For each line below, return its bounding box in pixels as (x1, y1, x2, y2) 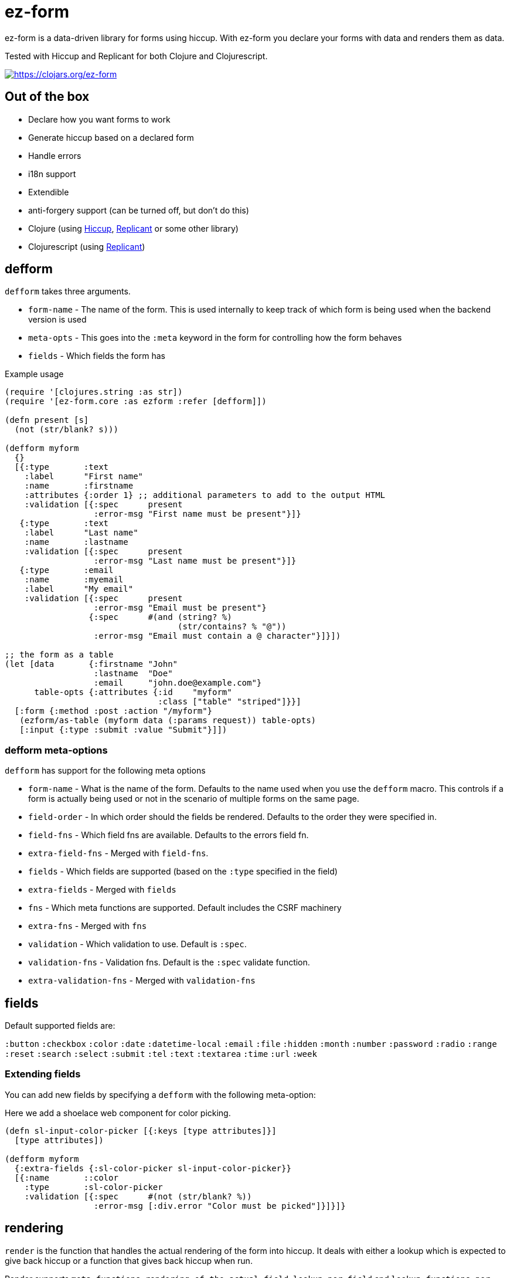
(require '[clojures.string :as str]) (5, 387, 183, 397)
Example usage (5, 369, 64, 379)
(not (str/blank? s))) (14, 425, 118, 435)
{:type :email (19, 565, 114, 575)
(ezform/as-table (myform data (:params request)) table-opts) (19, 716, 317, 726)
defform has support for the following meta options (5, 765, 206, 776)
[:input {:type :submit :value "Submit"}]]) (19, 725, 227, 735)
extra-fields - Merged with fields (28, 884, 176, 895)
